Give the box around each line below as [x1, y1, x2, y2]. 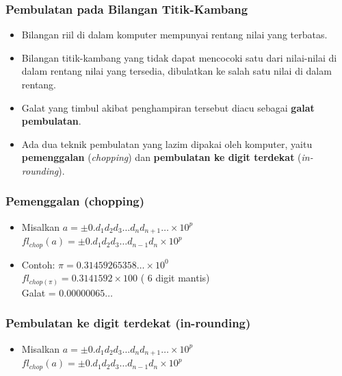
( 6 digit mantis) [140, 271, 210, 285]
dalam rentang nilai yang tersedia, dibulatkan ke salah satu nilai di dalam [21, 64, 332, 78]
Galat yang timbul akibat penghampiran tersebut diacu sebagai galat [21, 100, 315, 114]
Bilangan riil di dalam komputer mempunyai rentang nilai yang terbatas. [21, 27, 328, 42]
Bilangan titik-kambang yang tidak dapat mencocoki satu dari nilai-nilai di [21, 50, 337, 64]
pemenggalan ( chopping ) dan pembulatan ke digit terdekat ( [21, 150, 302, 164]
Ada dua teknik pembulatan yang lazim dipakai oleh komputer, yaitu [21, 136, 313, 151]
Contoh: [21, 257, 55, 271]
